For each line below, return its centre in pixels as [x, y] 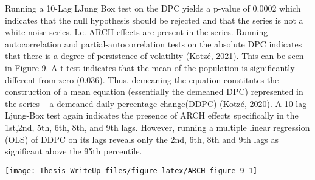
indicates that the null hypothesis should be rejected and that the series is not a [154, 20]
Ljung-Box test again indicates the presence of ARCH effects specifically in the [152, 115]
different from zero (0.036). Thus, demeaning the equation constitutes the [142, 79]
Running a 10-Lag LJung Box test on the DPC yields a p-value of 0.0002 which [153, 8]
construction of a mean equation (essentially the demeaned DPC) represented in [154, 92]
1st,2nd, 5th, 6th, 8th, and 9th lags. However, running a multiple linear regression [157, 127]
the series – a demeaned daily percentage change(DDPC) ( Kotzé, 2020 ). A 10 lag [156, 103]
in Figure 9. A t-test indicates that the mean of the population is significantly [150, 67]
